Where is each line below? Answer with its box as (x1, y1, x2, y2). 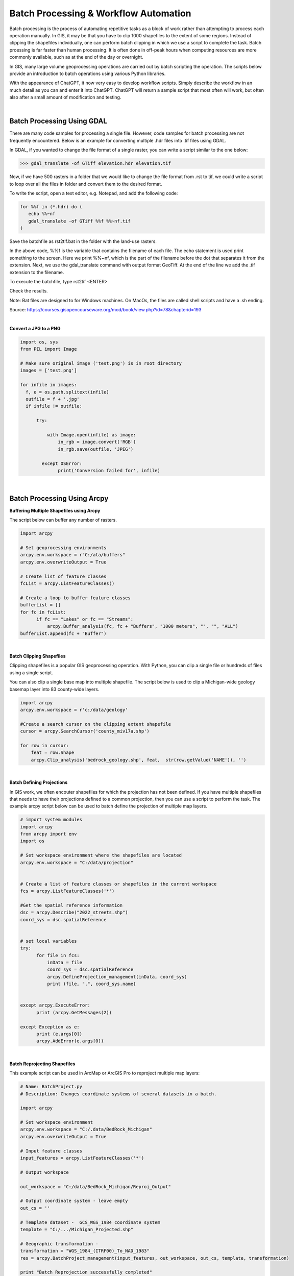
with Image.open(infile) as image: (46, 432, 136, 437)
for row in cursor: (20, 743, 69, 748)
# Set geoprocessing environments (20, 545, 107, 551)
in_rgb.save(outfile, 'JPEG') (58, 446, 134, 452)
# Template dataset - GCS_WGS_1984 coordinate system (20, 1219, 160, 1225)
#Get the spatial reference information (20, 902, 122, 908)
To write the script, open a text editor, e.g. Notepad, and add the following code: (9, 190, 178, 196)
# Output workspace (20, 1169, 69, 1175)
